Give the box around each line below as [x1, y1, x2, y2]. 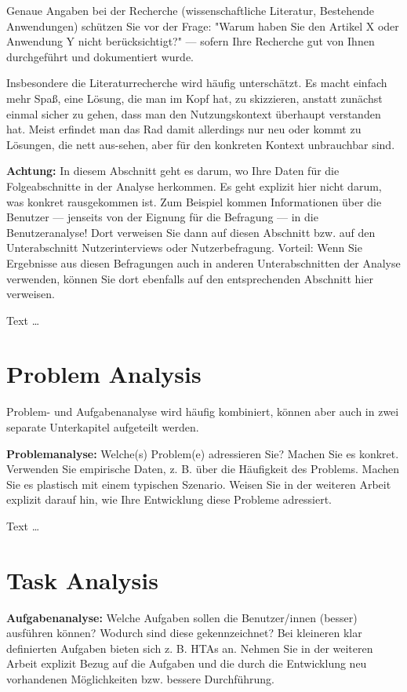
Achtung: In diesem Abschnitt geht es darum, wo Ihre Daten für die [6, 162, 340, 179]
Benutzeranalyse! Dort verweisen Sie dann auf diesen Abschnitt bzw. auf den [6, 224, 376, 240]
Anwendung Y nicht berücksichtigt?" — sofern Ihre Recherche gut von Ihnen [6, 33, 375, 49]
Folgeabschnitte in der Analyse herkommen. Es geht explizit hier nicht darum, [6, 177, 382, 194]
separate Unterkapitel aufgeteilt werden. [6, 419, 199, 435]
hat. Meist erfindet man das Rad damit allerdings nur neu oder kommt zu [6, 121, 362, 137]
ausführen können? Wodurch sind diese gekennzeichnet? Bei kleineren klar [6, 625, 362, 641]
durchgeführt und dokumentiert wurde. [6, 48, 194, 64]
